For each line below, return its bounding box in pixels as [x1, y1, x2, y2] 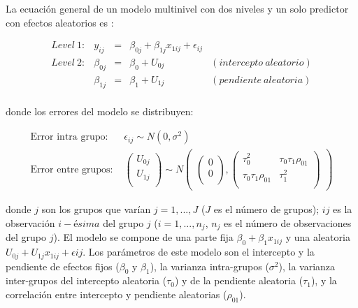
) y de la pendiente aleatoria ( [174, 273, 303, 288]
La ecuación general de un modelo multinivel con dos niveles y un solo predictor [6, 1, 349, 15]
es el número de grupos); [213, 202, 320, 217]
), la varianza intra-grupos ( [150, 258, 269, 273]
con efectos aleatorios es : [6, 15, 114, 29]
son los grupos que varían [41, 202, 151, 217]
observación [6, 215, 55, 230]
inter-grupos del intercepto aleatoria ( [6, 273, 167, 288]
